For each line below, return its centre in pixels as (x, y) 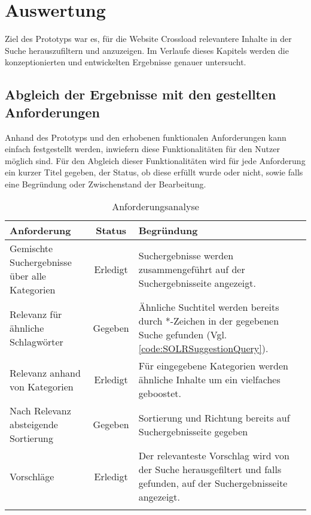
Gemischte (31, 249)
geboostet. (160, 393)
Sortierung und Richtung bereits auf (214, 417)
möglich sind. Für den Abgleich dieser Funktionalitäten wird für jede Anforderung (155, 160)
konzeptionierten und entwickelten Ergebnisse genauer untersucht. (126, 62)
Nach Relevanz (40, 411)
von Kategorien (42, 386)
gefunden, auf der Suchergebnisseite (213, 483)
